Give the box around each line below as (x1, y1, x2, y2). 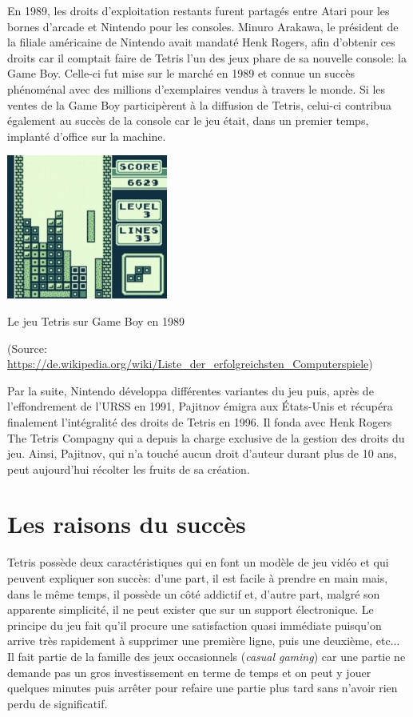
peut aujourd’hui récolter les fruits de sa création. (7, 460, 250, 477)
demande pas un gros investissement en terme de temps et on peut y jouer (7, 663, 371, 680)
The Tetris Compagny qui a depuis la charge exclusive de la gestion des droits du (7, 429, 405, 446)
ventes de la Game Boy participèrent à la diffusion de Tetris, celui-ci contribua (7, 96, 391, 113)
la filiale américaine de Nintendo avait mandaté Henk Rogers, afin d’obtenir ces (7, 34, 395, 50)
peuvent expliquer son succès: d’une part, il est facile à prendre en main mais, (7, 570, 388, 586)
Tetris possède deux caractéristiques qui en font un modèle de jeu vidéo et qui (7, 554, 389, 571)
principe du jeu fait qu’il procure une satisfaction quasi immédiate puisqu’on (7, 616, 382, 633)
